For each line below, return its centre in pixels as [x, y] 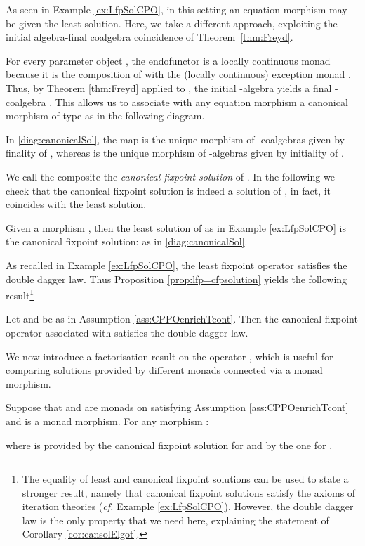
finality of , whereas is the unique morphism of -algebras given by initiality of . [175, 153]
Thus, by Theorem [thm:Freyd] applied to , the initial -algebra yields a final [169, 87]
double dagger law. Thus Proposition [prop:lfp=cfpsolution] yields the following [177, 279]
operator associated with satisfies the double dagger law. [127, 332]
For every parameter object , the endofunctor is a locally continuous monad [168, 60]
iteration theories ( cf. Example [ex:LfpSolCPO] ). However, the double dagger [188, 506]
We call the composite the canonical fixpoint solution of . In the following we [170, 176]
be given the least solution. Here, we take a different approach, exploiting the [172, 23]
